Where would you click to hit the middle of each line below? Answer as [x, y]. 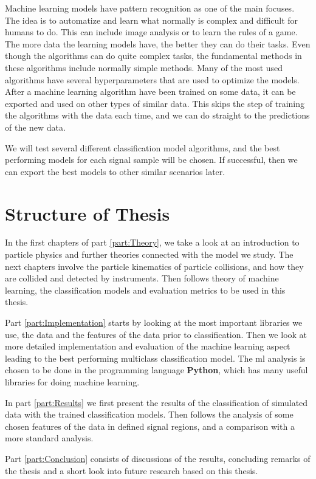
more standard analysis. [49, 438]
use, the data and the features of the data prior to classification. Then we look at [156, 334]
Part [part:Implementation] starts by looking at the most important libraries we [154, 322]
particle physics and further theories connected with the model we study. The [149, 254]
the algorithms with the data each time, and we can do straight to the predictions [157, 115]
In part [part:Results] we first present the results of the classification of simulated [156, 402]
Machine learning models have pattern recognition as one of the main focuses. [150, 8]
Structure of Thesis [88, 213]
